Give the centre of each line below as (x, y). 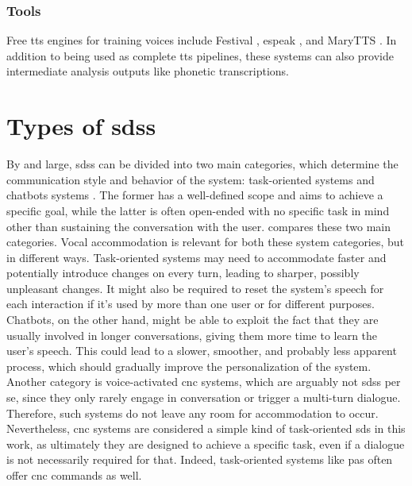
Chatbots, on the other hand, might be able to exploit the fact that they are (193, 320)
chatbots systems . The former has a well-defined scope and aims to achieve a (195, 195)
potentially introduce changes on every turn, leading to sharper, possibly (183, 273)
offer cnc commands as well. (74, 475)
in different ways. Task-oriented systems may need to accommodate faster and (196, 257)
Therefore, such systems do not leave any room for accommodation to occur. (193, 413)
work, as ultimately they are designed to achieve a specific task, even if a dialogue (206, 444)
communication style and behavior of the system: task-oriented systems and (191, 179)
